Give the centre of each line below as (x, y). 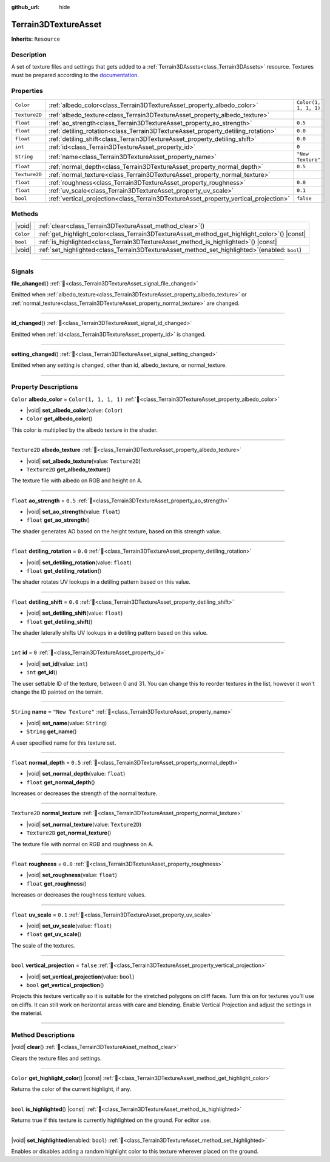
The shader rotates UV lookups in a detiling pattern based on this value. (101, 582)
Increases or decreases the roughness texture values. (79, 895)
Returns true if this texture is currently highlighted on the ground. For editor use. (111, 1120)
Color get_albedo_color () (59, 419)
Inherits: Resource (36, 39)
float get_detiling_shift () (59, 621)
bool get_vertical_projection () (65, 985)
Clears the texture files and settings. (57, 1058)
